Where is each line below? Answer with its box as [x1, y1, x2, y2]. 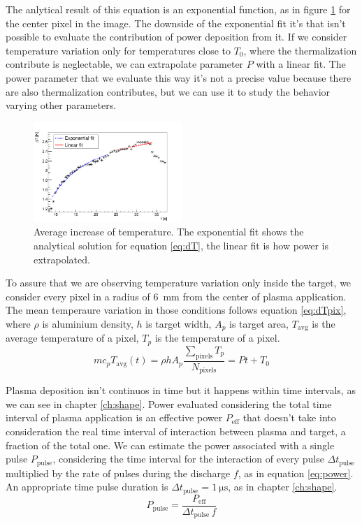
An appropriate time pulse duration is [6, 479, 168, 494]
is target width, [145, 316, 212, 330]
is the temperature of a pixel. [154, 330, 280, 345]
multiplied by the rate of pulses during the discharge [6, 465, 231, 480]
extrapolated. [34, 252, 90, 266]
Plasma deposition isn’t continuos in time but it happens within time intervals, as [6, 383, 356, 398]
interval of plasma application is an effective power [6, 410, 223, 425]
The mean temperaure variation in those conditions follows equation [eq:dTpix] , [6, 303, 347, 317]
